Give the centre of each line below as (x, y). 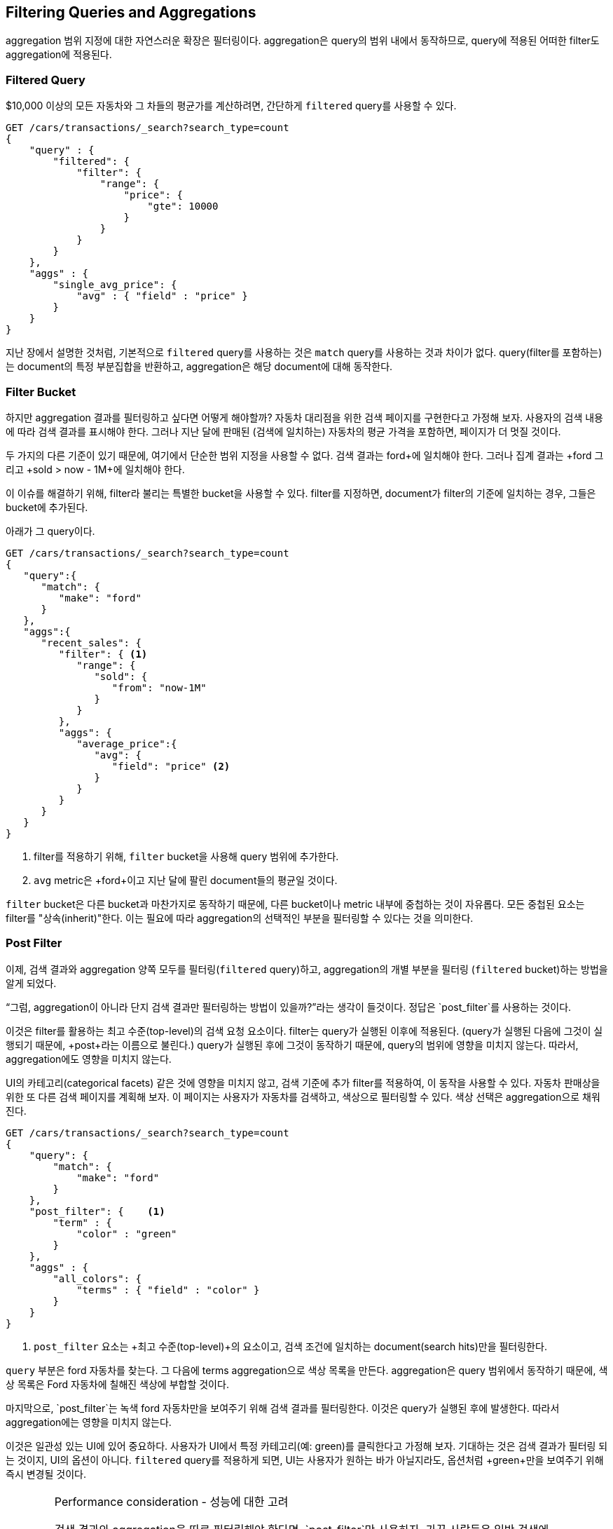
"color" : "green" (127, 1234)
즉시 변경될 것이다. (46, 1474)
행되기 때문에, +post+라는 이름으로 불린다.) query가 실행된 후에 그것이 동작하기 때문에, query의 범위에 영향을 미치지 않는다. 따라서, (292, 1045)
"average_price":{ (127, 743)
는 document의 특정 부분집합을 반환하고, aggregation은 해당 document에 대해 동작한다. (199, 367)
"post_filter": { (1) (97, 1211)
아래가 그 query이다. (50, 531)
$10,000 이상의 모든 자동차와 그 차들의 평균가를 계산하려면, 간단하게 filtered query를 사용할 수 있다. (231, 106)
